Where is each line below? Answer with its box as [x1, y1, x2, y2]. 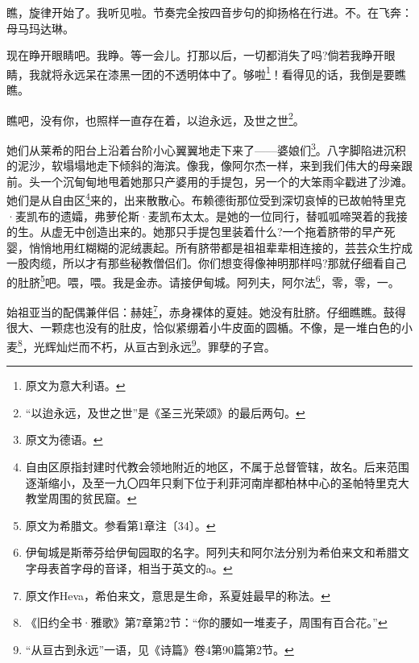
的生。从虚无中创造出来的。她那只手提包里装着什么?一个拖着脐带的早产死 [6, 223, 396, 240]
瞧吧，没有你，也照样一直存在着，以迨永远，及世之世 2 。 [6, 109, 305, 128]
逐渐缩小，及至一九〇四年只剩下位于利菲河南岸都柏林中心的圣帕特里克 [25, 474, 398, 491]
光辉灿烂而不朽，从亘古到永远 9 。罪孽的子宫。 [33, 336, 276, 354]
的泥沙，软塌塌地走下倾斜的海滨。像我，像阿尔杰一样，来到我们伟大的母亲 [6, 157, 401, 174]
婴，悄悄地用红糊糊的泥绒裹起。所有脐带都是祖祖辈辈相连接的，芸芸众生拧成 [6, 238, 413, 255]
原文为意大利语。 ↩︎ [25, 377, 126, 394]
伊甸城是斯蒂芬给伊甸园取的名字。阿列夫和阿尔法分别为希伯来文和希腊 [25, 544, 398, 561]
